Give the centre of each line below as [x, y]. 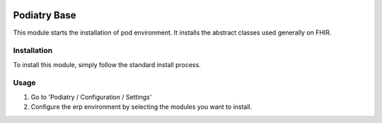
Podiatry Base [45, 15]
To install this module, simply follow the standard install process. [107, 64]
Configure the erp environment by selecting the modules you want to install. [141, 107]
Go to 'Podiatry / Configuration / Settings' [91, 97]
